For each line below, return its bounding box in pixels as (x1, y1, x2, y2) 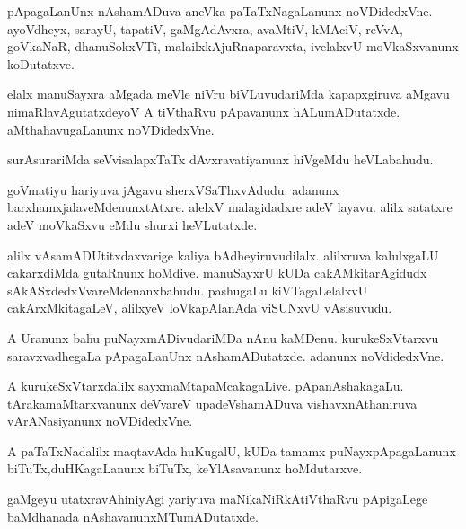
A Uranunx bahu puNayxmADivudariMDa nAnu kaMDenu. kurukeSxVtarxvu (7, 328, 439, 347)
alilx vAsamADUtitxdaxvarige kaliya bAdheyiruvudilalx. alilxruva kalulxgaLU (7, 245, 439, 264)
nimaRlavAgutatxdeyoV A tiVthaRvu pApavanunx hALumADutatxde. (7, 101, 400, 120)
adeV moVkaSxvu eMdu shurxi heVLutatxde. (7, 215, 258, 234)
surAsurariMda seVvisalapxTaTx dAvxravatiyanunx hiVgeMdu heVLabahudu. (7, 150, 434, 169)
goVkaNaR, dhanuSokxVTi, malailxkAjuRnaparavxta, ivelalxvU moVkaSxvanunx (7, 37, 459, 56)
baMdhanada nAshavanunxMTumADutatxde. (7, 507, 259, 525)
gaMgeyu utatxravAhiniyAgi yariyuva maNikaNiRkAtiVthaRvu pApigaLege (7, 489, 428, 508)
